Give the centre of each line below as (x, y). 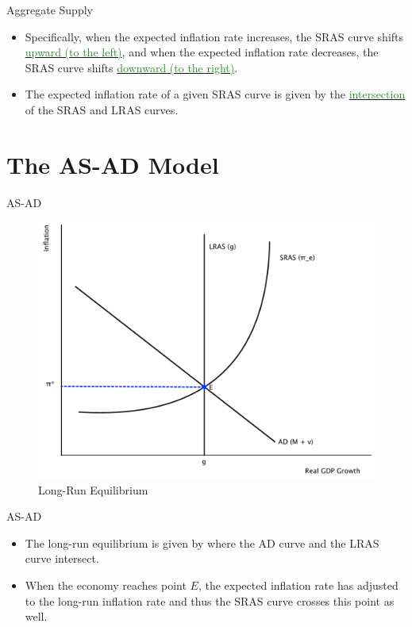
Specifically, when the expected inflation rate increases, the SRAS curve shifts (214, 36)
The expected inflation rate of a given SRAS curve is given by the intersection (215, 94)
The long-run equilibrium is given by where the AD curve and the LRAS (202, 542)
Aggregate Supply (50, 10)
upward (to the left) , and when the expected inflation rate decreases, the (202, 52)
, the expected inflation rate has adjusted (298, 585)
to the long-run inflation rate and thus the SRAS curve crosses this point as (210, 600)
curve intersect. (62, 558)
